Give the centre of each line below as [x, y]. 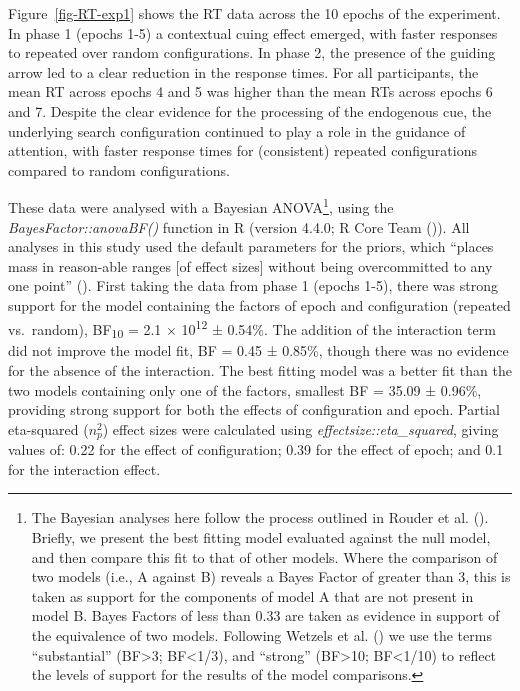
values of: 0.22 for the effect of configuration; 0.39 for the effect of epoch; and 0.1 [256, 449]
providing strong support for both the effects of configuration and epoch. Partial [254, 409]
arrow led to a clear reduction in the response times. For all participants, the [243, 71]
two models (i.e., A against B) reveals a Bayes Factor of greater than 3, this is [271, 576]
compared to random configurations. [119, 169]
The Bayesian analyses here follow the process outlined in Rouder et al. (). [260, 517]
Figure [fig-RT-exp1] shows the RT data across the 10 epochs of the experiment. [254, 13]
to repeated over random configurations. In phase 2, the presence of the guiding [252, 52]
